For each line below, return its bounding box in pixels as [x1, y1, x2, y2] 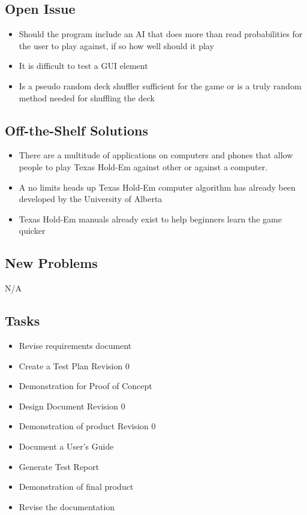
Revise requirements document [19, 339, 132, 351]
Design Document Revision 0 [19, 399, 125, 412]
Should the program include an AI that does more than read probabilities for [19, 28, 303, 40]
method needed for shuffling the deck [19, 91, 155, 104]
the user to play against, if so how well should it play [19, 39, 214, 52]
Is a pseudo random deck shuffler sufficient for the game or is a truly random [19, 79, 302, 92]
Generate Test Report [19, 460, 100, 472]
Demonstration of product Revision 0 [19, 420, 156, 432]
